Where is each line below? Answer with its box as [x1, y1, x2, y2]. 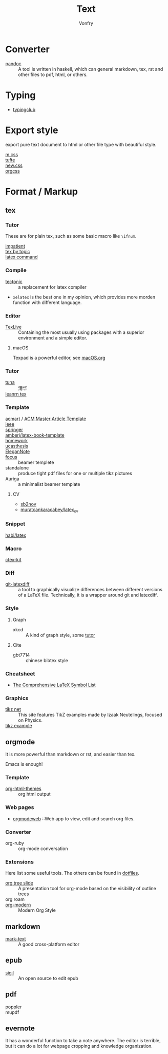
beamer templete [18, 459, 54, 465]
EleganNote [5, 448, 30, 455]
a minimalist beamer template [18, 481, 80, 487]
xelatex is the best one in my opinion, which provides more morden [12, 294, 155, 300]
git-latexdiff [5, 581, 30, 587]
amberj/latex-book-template [5, 432, 65, 438]
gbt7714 [12, 652, 30, 658]
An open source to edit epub [18, 975, 78, 981]
